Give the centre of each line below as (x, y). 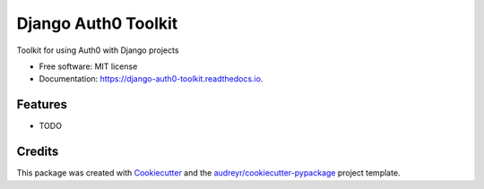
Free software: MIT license (88, 66)
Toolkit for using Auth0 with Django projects (98, 50)
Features (42, 104)
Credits (38, 152)
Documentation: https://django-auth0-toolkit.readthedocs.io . (151, 79)
